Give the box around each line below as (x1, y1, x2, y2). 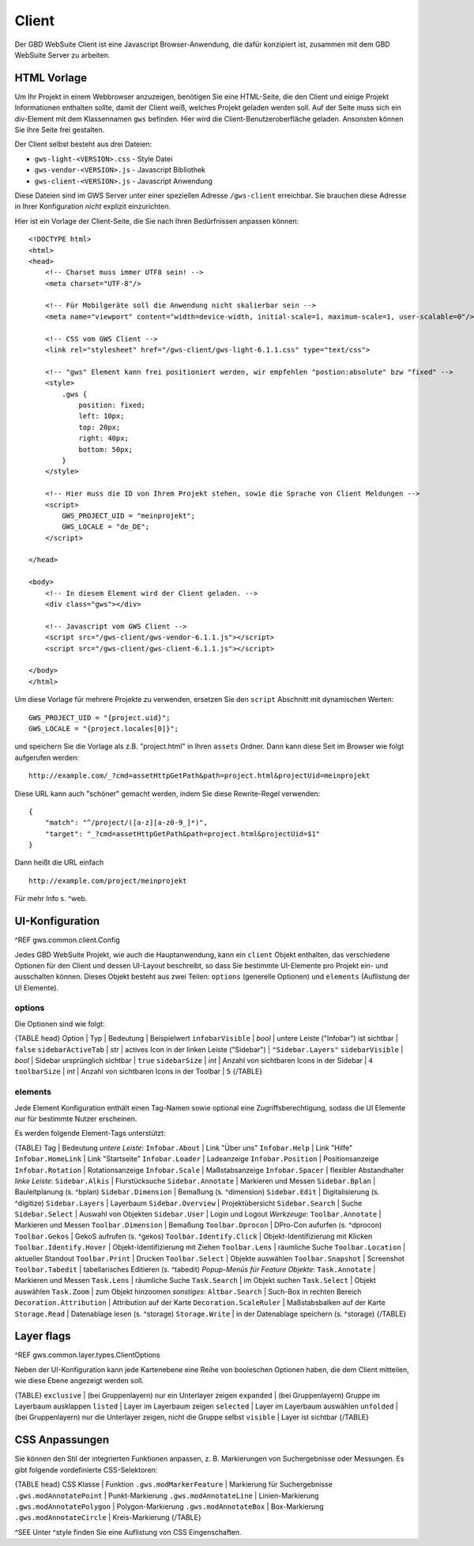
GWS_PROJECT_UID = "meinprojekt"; (62, 511, 196, 520)
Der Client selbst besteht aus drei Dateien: (14, 139, 152, 149)
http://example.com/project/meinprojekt (28, 876, 187, 885)
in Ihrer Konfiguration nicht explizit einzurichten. (14, 202, 171, 211)
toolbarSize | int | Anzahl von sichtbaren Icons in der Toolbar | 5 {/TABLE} (14, 1067, 263, 1077)
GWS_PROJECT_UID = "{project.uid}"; (28, 713, 171, 722)
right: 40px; (78, 434, 130, 443)
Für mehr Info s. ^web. (14, 894, 88, 903)
